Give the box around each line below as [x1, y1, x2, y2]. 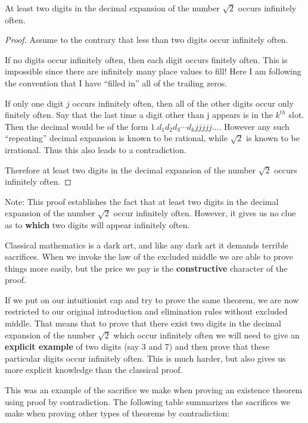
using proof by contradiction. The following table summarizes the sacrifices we [5, 395, 290, 408]
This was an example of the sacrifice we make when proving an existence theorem [5, 384, 303, 396]
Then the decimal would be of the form [5, 120, 148, 132]
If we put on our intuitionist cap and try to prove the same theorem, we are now [5, 293, 299, 306]
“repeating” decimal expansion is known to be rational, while [5, 132, 228, 144]
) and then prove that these [169, 340, 270, 353]
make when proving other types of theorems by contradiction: [5, 407, 230, 419]
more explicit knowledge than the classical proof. [5, 363, 183, 376]
